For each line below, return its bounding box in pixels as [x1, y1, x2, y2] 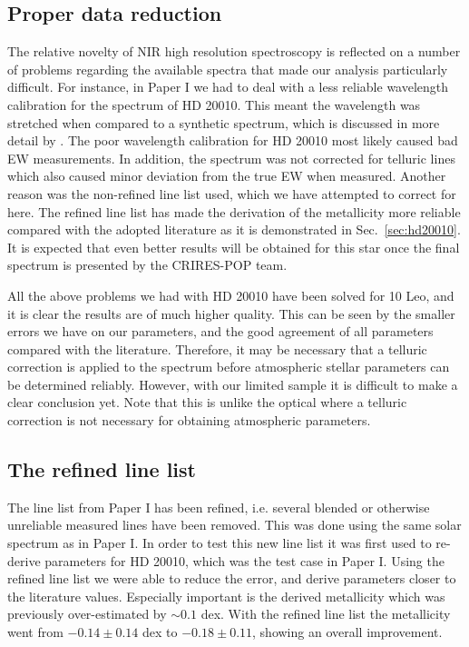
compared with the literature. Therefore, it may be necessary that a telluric [7, 339, 427, 358]
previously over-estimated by [7, 604, 167, 623]
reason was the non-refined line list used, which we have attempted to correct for [7, 184, 456, 203]
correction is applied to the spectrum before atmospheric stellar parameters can [7, 357, 450, 376]
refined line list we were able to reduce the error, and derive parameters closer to [7, 569, 456, 588]
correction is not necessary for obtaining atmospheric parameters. [7, 411, 371, 430]
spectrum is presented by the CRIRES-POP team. [7, 255, 288, 274]
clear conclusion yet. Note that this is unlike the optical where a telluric [7, 393, 407, 412]
